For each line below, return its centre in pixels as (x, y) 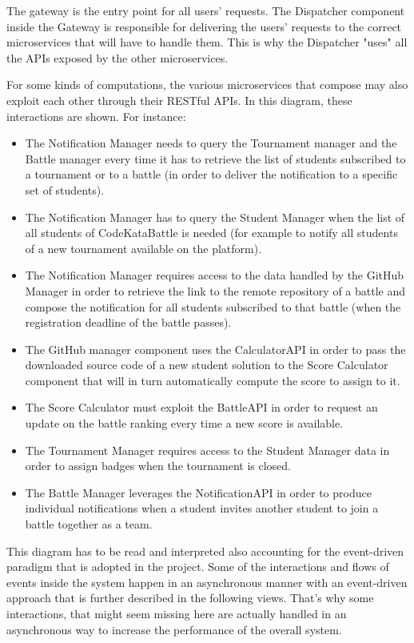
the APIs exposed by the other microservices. (117, 57)
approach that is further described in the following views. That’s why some (190, 598)
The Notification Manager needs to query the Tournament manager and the (211, 143)
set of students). (65, 189)
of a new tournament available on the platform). (143, 248)
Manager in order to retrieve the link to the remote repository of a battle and (215, 290)
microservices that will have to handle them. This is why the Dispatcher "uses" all (207, 42)
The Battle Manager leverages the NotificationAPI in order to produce (198, 492)
